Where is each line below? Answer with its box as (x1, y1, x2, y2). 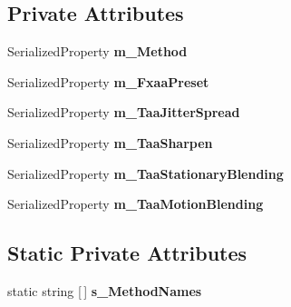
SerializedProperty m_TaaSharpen (7, 133, 213, 152)
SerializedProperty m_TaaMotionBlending (7, 194, 264, 213)
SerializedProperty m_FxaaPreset (7, 72, 209, 91)
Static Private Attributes (7, 239, 247, 267)
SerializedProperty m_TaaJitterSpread (7, 103, 240, 122)
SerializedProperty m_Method (7, 42, 188, 61)
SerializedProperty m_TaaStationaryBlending (7, 163, 284, 183)
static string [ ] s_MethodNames (7, 281, 202, 300)
